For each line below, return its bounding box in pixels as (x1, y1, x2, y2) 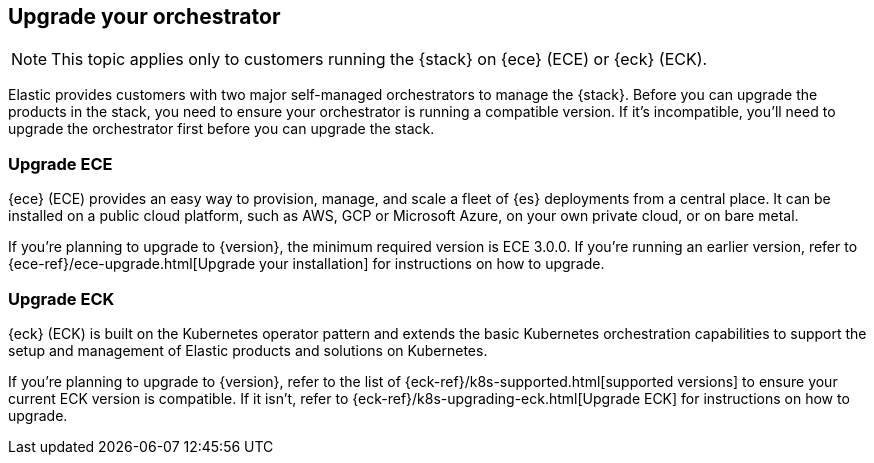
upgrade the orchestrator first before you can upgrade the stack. (8, 120, 435, 138)
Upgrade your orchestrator (8, 4, 281, 29)
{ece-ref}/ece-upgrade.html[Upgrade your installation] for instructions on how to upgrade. (8, 255, 605, 273)
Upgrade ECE (8, 153, 113, 174)
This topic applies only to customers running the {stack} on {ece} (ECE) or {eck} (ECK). (51, 49, 708, 70)
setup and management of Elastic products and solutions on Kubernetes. (8, 341, 488, 359)
